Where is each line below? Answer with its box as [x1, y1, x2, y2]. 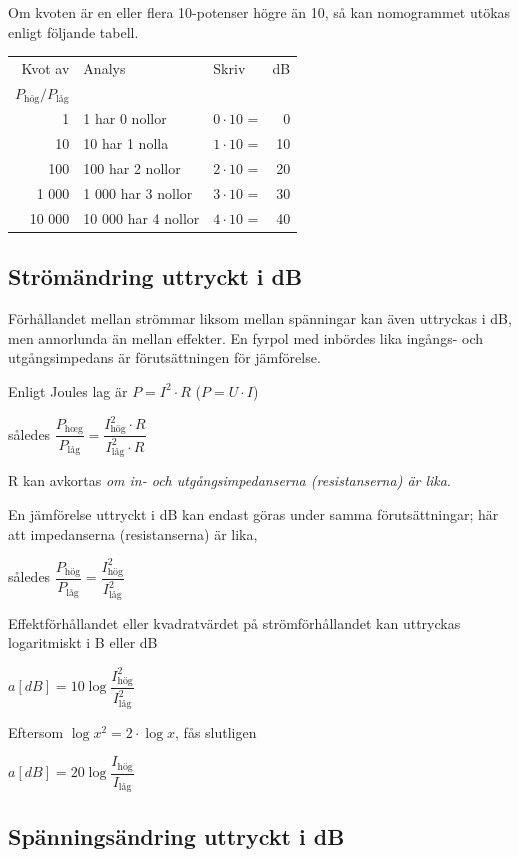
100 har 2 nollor [83, 158, 181, 179]
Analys [83, 57, 126, 78]
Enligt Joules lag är [8, 380, 128, 401]
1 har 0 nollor [83, 108, 167, 129]
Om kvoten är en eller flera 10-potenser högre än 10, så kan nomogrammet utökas [8, 2, 511, 22]
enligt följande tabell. [8, 21, 139, 42]
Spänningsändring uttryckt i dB [8, 820, 345, 851]
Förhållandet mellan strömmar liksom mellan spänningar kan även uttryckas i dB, [8, 308, 512, 329]
